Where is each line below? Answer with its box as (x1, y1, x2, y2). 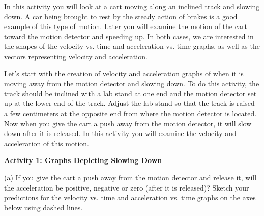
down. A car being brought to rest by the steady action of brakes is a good (4, 11, 238, 21)
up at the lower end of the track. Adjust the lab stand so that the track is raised (4, 98, 255, 109)
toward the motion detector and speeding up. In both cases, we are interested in (4, 31, 254, 41)
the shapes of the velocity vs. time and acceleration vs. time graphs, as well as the (4, 41, 260, 51)
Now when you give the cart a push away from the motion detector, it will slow (4, 118, 252, 128)
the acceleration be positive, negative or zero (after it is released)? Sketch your (4, 182, 249, 193)
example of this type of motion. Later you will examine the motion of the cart (4, 21, 247, 32)
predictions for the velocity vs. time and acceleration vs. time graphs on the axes (4, 192, 256, 203)
